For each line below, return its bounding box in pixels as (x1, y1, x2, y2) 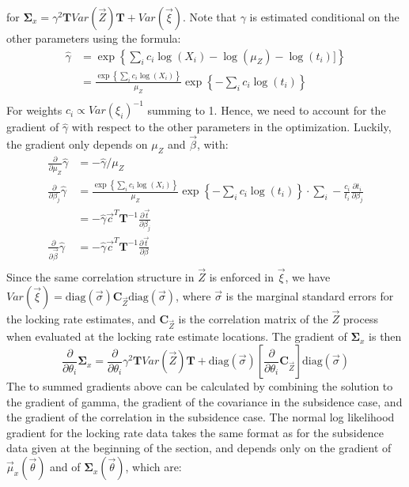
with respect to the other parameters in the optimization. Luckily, (71, 119, 392, 135)
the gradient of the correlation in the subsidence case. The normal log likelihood (6, 409, 395, 425)
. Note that (182, 9, 237, 25)
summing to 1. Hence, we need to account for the (147, 101, 386, 118)
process (343, 310, 378, 327)
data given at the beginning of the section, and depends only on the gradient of (6, 440, 392, 456)
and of (50, 459, 81, 475)
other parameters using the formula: (6, 30, 181, 46)
